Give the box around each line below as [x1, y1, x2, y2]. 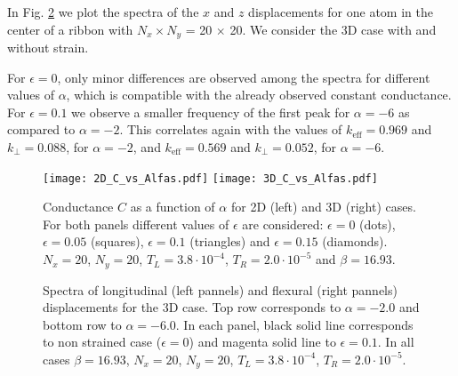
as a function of [130, 197, 215, 216]
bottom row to [43, 315, 122, 333]
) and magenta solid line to [189, 332, 336, 351]
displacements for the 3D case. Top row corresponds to [43, 298, 341, 316]
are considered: [242, 214, 324, 233]
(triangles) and [189, 232, 270, 251]
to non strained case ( [43, 332, 162, 351]
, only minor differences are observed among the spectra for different [57, 68, 430, 86]
